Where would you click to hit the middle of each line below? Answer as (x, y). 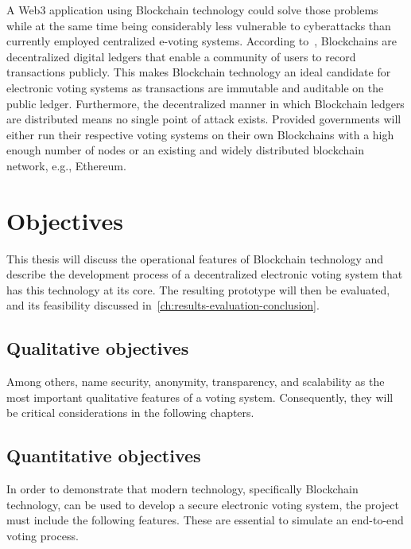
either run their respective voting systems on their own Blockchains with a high (200, 134)
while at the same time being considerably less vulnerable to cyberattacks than (199, 25)
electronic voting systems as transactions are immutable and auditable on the (195, 87)
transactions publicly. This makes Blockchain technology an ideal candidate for (199, 72)
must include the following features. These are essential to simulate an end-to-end (205, 520)
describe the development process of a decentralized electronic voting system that (205, 274)
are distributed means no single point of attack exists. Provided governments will (204, 119)
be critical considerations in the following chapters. (130, 413)
